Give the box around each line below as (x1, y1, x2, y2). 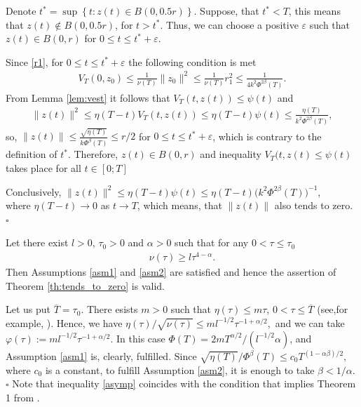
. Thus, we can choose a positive (160, 17, 299, 32)
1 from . (6, 389, 40, 404)
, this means (288, 4, 341, 18)
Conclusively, (6, 184, 62, 199)
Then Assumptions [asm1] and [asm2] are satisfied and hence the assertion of (6, 265, 336, 279)
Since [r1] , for (6, 54, 64, 69)
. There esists (81, 302, 138, 316)
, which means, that (137, 198, 222, 213)
